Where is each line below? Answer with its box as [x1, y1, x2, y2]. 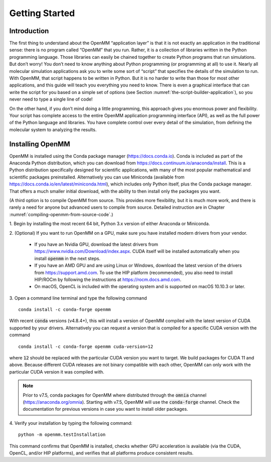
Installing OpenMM [9, 140, 70, 148]
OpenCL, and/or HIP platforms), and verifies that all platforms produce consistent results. [9, 450, 194, 456]
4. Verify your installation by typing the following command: [9, 420, 132, 426]
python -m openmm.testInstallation [18, 432, 106, 437]
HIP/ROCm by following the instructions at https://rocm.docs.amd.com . [34, 276, 182, 283]
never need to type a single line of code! [9, 96, 93, 103]
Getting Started [9, 8, 75, 19]
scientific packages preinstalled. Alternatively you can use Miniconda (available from [9, 174, 185, 180]
